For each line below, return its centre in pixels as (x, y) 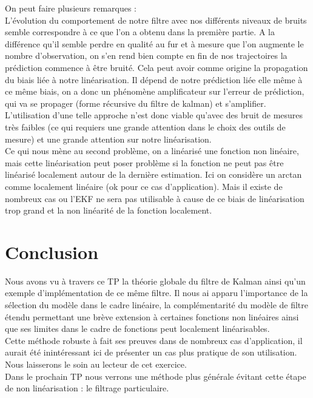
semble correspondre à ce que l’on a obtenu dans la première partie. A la (140, 32)
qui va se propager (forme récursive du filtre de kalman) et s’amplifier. (136, 103)
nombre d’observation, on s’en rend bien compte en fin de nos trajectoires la (146, 56)
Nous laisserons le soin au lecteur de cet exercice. (96, 364)
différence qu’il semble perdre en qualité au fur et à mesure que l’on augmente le (154, 43)
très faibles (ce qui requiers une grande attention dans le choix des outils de (145, 126)
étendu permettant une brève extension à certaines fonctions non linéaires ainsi (152, 316)
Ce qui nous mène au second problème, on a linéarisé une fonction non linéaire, (152, 151)
